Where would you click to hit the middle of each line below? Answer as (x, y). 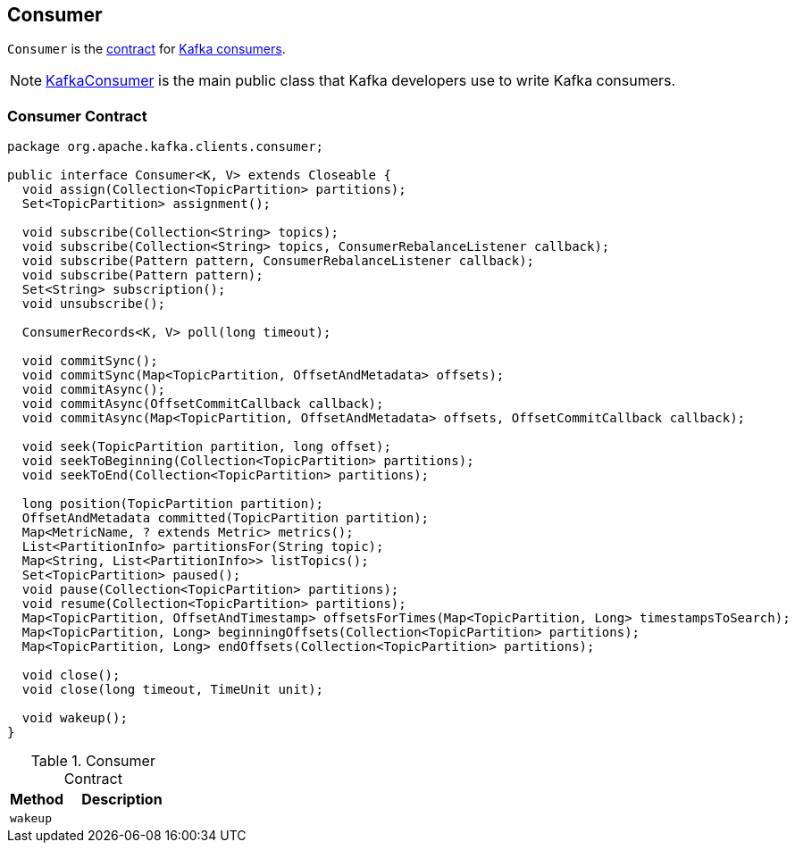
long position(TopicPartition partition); (173, 504)
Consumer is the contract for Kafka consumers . (146, 49)
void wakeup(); (75, 718)
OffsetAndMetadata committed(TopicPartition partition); (226, 518)
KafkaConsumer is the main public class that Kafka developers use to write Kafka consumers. (361, 81)
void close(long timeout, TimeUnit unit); (173, 690)
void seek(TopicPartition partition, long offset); (206, 447)
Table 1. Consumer (93, 761)
